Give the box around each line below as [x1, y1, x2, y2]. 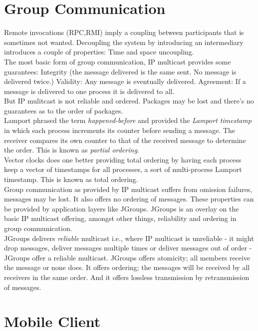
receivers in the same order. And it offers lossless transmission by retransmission [4, 271, 250, 282]
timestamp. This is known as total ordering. [4, 174, 138, 184]
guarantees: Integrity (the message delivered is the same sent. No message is [4, 66, 237, 76]
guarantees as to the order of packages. [4, 105, 123, 115]
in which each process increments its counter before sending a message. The [4, 125, 236, 135]
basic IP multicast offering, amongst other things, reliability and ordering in [4, 213, 237, 223]
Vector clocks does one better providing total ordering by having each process [4, 154, 242, 164]
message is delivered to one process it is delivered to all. [4, 85, 175, 96]
